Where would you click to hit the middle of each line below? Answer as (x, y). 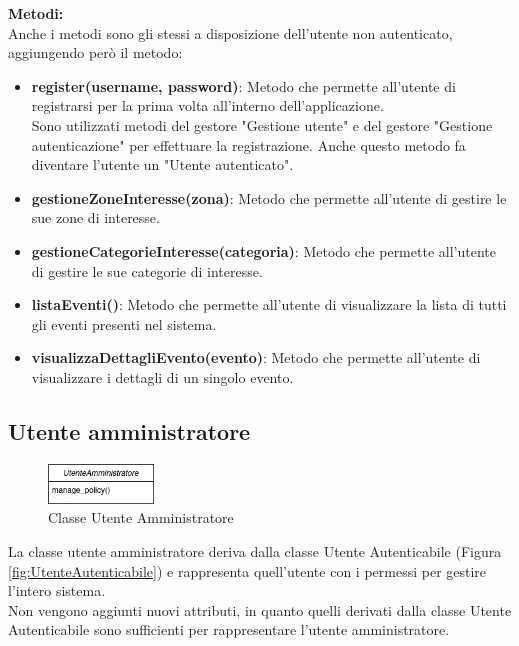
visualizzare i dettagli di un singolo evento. (162, 376)
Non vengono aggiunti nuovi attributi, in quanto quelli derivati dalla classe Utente (260, 609)
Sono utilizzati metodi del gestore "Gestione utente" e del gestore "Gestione (262, 124)
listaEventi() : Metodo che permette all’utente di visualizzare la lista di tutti (269, 304)
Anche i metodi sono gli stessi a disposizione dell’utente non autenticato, (230, 32)
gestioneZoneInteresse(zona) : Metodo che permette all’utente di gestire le (269, 197)
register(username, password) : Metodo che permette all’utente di (243, 85)
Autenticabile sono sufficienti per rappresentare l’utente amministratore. (229, 629)
